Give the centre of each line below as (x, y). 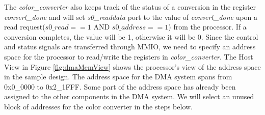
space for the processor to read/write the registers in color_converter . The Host (129, 56)
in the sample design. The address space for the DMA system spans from (118, 77)
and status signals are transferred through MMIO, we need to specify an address (130, 47)
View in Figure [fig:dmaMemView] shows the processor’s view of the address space (132, 66)
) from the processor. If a (207, 27)
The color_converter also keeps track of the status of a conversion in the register (130, 7)
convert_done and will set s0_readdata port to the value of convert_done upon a (131, 17)
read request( (25, 27)
